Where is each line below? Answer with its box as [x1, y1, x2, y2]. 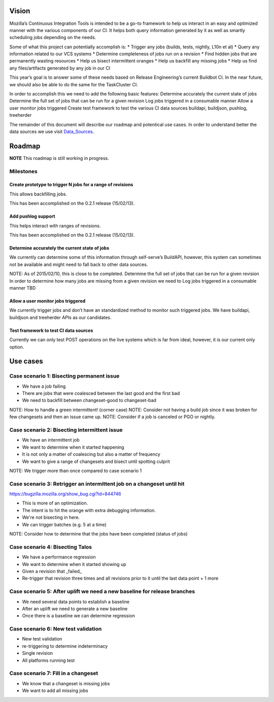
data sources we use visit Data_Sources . [9, 128, 94, 135]
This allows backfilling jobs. [9, 191, 67, 197]
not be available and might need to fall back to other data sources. [9, 261, 148, 268]
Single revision [22, 650, 53, 656]
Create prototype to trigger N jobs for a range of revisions [9, 182, 133, 188]
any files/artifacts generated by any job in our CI [9, 65, 111, 71]
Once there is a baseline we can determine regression [22, 613, 135, 619]
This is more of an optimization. [22, 500, 88, 506]
